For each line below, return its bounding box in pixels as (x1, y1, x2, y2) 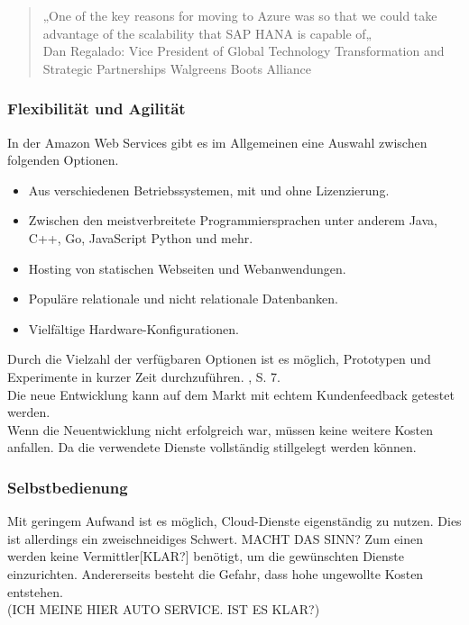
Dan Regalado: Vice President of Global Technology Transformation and (42, 41, 445, 60)
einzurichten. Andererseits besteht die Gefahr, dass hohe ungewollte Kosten (7, 564, 424, 583)
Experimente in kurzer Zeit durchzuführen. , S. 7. (7, 367, 280, 385)
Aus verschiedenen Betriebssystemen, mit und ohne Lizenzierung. (28, 180, 390, 199)
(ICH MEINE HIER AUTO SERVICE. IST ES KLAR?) (7, 600, 320, 619)
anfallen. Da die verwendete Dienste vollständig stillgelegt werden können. (7, 438, 417, 457)
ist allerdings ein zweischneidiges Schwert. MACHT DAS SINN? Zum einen (7, 529, 423, 548)
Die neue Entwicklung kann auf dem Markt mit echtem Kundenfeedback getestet (7, 385, 455, 403)
